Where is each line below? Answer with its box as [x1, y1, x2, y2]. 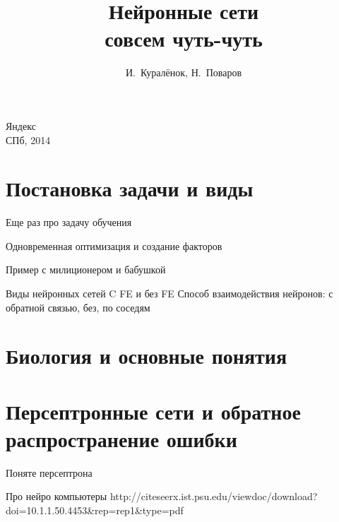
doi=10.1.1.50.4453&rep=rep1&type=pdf [6, 503, 184, 518]
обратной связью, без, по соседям [6, 299, 150, 314]
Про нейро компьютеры [6, 489, 107, 504]
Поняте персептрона [6, 465, 93, 480]
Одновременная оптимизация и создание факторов [6, 238, 222, 253]
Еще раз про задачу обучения [6, 215, 132, 230]
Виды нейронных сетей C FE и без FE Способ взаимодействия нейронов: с [6, 286, 333, 300]
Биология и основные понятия [6, 341, 287, 370]
